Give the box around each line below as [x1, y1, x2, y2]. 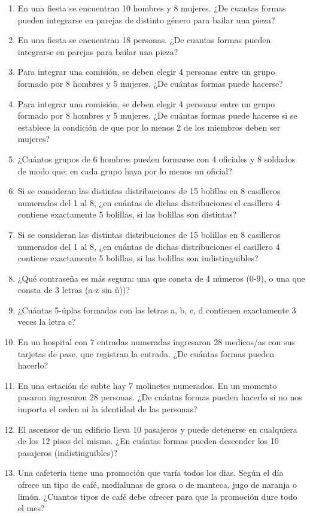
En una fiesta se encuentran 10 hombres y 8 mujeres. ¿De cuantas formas [17, 2, 286, 14]
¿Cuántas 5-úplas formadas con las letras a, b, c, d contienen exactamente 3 [17, 303, 296, 316]
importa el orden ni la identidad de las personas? [17, 403, 197, 415]
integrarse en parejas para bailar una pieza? [17, 45, 178, 58]
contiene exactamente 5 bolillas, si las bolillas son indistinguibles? [17, 252, 259, 264]
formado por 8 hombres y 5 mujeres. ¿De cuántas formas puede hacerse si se [17, 109, 297, 122]
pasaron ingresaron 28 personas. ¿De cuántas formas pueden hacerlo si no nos [17, 391, 302, 403]
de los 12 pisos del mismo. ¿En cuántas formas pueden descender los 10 [17, 434, 279, 447]
